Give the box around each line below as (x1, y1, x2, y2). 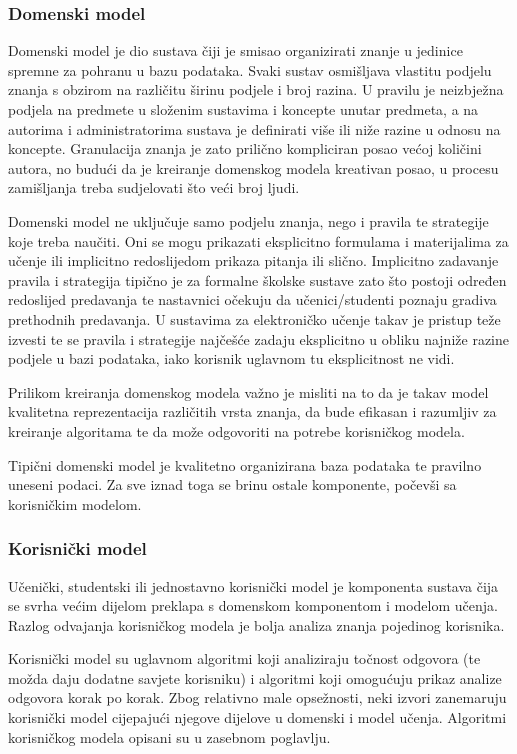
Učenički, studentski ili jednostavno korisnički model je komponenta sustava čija (8, 575, 499, 596)
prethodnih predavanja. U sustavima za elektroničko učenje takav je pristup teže (8, 308, 501, 329)
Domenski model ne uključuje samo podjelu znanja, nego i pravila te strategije (8, 210, 489, 231)
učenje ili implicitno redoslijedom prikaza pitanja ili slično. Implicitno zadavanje (8, 250, 499, 271)
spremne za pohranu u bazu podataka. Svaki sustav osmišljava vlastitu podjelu (8, 59, 492, 80)
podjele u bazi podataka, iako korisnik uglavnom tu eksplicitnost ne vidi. (8, 348, 455, 369)
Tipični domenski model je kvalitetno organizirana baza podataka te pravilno (8, 454, 482, 475)
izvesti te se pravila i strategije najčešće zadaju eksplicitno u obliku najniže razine (8, 328, 509, 349)
